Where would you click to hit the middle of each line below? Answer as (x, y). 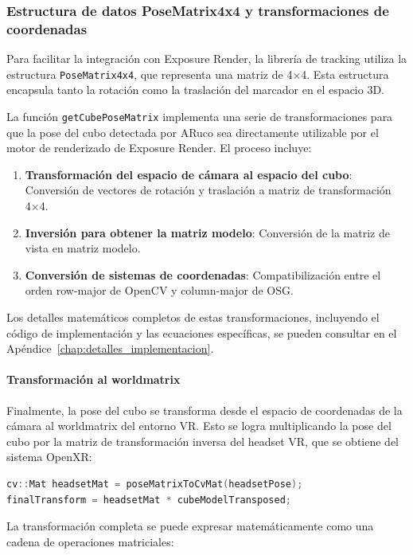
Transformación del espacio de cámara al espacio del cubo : (189, 174)
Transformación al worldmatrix (94, 379)
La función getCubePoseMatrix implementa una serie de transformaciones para (200, 116)
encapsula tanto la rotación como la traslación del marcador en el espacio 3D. (195, 90)
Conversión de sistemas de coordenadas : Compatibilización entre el (203, 274)
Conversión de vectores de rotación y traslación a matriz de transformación (208, 190)
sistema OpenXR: (49, 457)
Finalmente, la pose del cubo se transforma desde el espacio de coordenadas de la (205, 410)
